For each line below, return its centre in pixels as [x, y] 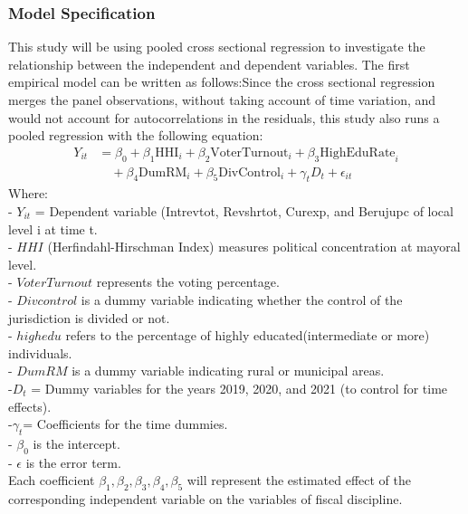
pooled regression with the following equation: [136, 135]
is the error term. [73, 462]
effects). [30, 406]
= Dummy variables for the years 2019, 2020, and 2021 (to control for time [239, 388]
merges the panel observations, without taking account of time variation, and [222, 100]
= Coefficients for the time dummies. [125, 424]
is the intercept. [76, 443]
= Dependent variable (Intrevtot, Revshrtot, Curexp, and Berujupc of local [244, 211]
